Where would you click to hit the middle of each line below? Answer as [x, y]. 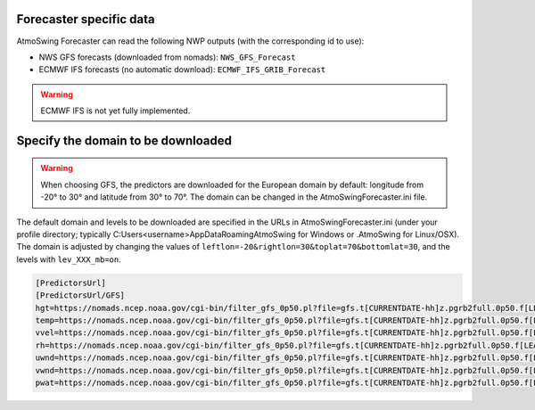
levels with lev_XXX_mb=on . [69, 259]
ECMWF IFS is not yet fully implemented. [115, 111]
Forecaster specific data [86, 19]
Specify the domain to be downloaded [124, 140]
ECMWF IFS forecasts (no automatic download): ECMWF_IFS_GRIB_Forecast [182, 70]
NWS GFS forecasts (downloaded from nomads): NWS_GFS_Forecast [167, 57]
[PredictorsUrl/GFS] [80, 295]
